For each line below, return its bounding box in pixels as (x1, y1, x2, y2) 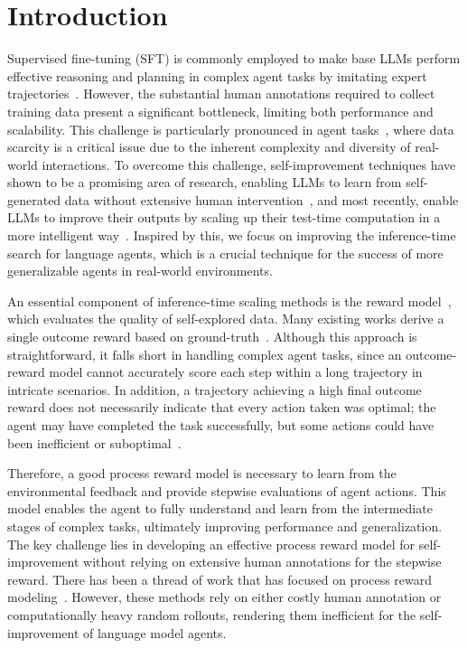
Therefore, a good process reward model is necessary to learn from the (7, 464, 397, 483)
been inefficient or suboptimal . (7, 433, 182, 452)
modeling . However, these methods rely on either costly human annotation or (7, 587, 442, 606)
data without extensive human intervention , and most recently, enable (64, 190, 459, 209)
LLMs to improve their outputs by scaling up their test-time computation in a (7, 208, 441, 227)
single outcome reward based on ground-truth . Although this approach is (7, 327, 417, 346)
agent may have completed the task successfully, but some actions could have (7, 416, 434, 434)
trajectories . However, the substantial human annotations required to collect (7, 84, 435, 103)
